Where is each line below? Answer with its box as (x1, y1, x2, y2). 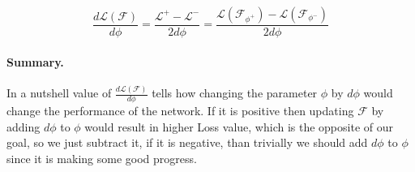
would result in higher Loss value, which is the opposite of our (84, 118, 393, 135)
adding (6, 118, 41, 135)
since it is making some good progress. (6, 149, 197, 166)
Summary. (6, 53, 64, 70)
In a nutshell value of (6, 84, 112, 101)
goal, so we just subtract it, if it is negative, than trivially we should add (6, 134, 368, 151)
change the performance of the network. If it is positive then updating (6, 101, 354, 118)
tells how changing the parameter (152, 84, 318, 101)
